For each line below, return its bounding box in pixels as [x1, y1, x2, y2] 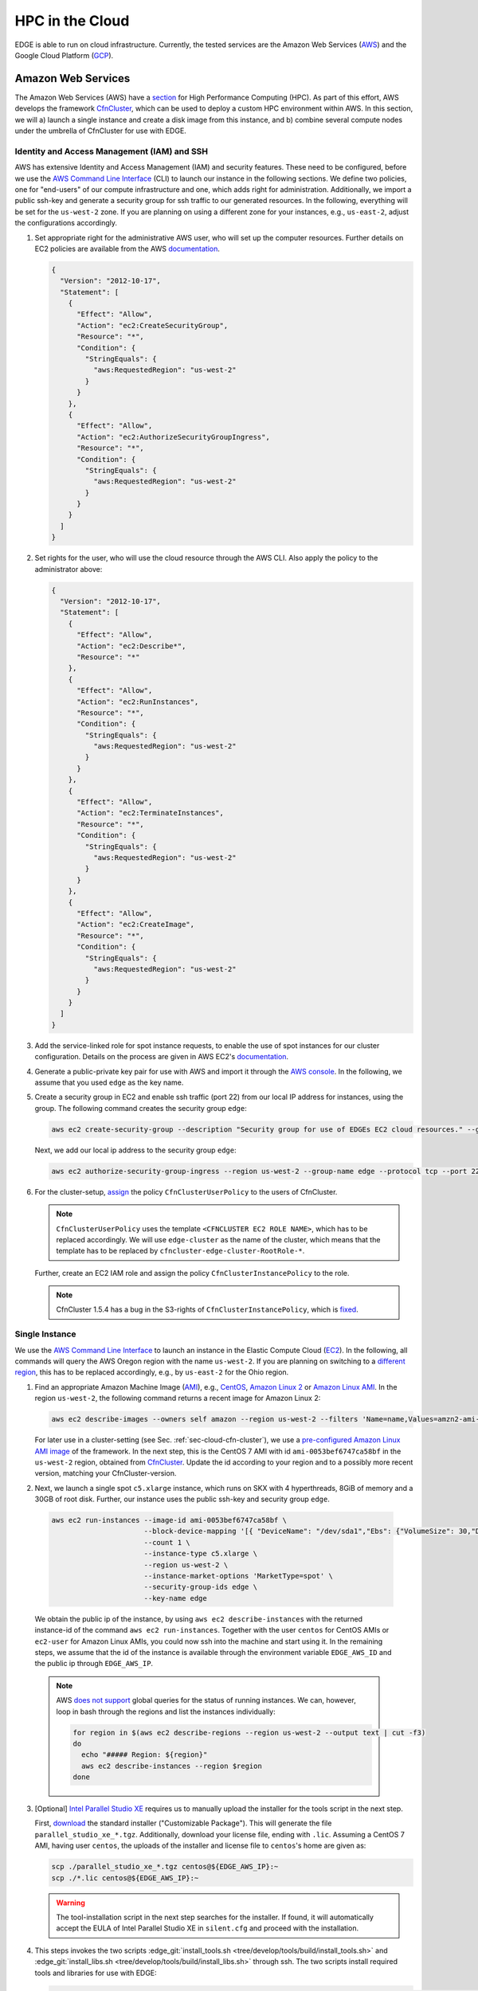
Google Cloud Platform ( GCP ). [14, 50, 114, 60]
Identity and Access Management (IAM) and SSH [14, 146, 209, 157]
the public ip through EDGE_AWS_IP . [34, 1659, 154, 1668]
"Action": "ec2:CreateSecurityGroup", [76, 321, 229, 330]
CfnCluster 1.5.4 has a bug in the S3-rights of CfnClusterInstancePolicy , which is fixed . [56, 1305, 358, 1314]
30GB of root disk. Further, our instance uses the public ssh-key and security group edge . [34, 1494, 330, 1504]
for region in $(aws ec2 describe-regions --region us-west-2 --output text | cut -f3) [72, 1728, 426, 1737]
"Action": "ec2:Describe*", [76, 641, 186, 651]
